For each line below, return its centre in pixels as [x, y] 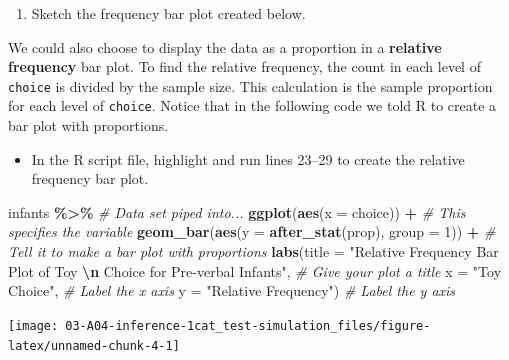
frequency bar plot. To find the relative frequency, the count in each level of [244, 66]
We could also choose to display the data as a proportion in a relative [225, 46]
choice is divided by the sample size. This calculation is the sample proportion [250, 85]
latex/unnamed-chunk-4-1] [94, 345]
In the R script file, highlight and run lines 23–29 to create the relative [248, 158]
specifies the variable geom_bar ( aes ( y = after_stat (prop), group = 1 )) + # [252, 231]
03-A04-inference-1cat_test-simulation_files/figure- [248, 325]
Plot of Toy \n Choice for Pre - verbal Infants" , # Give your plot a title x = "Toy [255, 270]
